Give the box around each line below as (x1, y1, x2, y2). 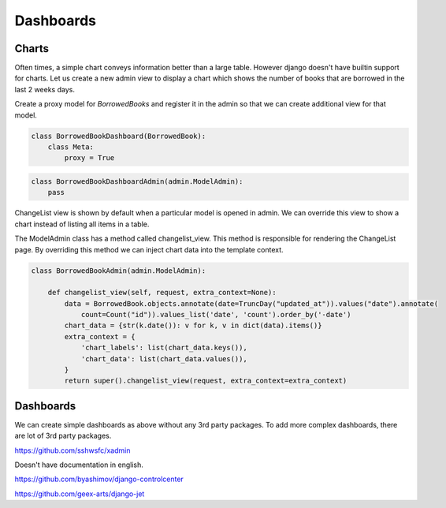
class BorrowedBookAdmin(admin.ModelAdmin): (31, 266, 206, 275)
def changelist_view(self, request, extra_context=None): (47, 288, 277, 297)
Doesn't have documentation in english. (14, 460, 143, 469)
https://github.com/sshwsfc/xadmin (14, 446, 131, 455)
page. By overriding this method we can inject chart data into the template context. (14, 245, 284, 254)
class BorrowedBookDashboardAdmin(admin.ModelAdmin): (31, 177, 243, 185)
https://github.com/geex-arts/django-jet (14, 489, 145, 499)
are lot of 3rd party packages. (14, 431, 112, 441)
